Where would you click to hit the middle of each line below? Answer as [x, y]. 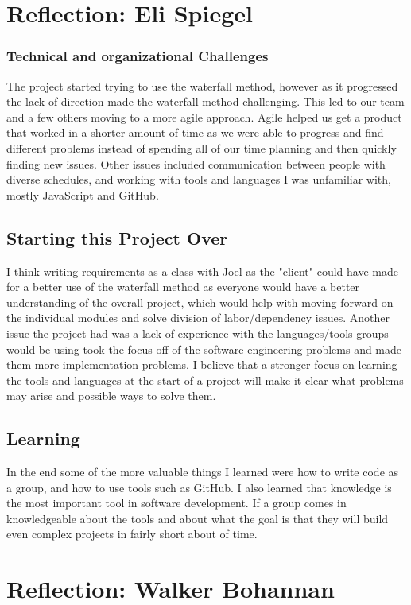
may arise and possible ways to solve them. [111, 396]
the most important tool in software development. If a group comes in [176, 503]
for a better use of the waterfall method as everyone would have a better [183, 287]
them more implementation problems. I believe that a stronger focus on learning [202, 365]
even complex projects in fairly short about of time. [132, 534]
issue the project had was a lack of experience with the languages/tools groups [198, 333]
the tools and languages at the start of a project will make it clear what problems [205, 380]
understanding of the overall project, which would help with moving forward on [200, 302]
